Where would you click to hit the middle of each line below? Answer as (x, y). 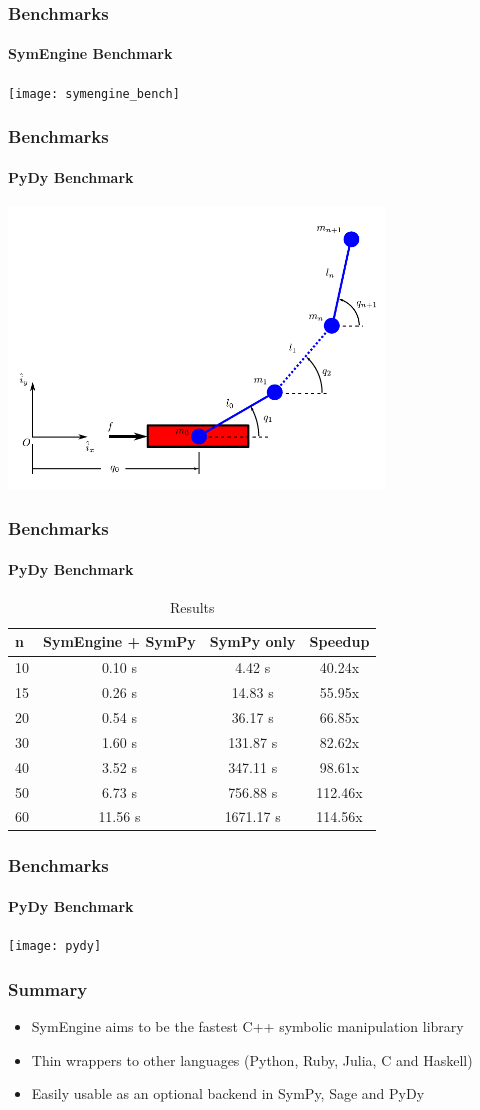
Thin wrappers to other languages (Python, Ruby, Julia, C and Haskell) (252, 1059)
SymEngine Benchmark (90, 53)
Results (192, 606)
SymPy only (252, 641)
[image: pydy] (55, 946)
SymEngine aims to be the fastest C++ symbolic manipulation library (247, 1025)
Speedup (339, 641)
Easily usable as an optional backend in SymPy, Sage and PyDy (228, 1093)
